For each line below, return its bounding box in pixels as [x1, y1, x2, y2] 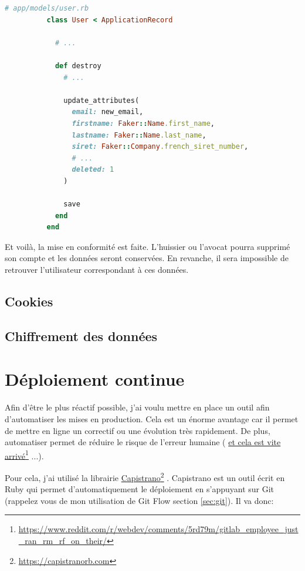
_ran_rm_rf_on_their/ [18, 535, 107, 546]
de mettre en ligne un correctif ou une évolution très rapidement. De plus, [5, 424, 270, 436]
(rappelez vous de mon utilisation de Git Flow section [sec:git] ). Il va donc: [5, 494, 274, 506]
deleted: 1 [72, 165, 114, 174]
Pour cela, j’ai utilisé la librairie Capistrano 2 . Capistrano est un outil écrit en [5, 469, 285, 483]
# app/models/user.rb [5, 4, 89, 12]
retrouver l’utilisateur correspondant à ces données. [5, 263, 189, 276]
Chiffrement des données [5, 326, 158, 345]
